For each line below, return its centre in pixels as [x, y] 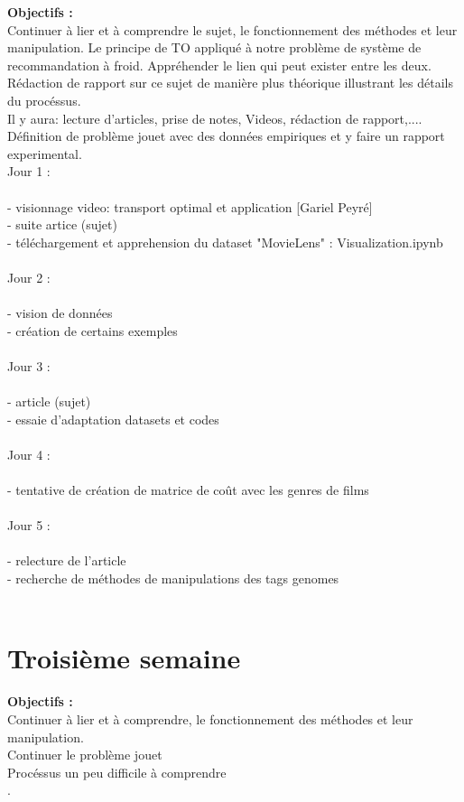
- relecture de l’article [67, 560]
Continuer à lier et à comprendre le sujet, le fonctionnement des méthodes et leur [232, 29]
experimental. [45, 153]
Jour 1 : [29, 171]
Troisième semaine [124, 658]
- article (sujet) [49, 401]
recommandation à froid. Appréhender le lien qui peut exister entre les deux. [219, 65]
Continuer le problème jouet [85, 755]
